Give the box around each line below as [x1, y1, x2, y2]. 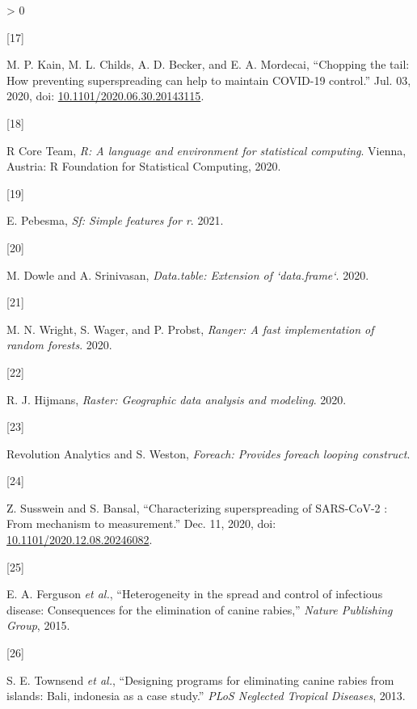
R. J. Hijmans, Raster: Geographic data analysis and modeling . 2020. [6, 390, 347, 407]
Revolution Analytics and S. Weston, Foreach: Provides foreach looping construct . [6, 445, 411, 462]
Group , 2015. [6, 617, 70, 634]
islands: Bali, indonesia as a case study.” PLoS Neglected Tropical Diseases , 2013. [6, 687, 406, 704]
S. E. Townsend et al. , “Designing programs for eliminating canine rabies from [6, 671, 394, 688]
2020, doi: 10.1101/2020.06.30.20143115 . [6, 87, 204, 104]
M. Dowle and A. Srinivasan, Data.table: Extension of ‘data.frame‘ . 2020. [6, 266, 369, 283]
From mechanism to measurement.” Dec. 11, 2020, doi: [6, 515, 276, 532]
